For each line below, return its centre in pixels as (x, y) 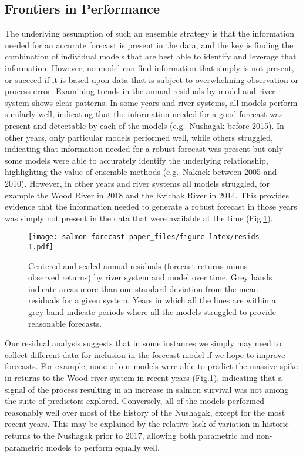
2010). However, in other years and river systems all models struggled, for (137, 183)
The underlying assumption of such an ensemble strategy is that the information (149, 33)
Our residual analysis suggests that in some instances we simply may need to (143, 343)
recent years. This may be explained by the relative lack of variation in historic (147, 424)
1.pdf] (41, 246)
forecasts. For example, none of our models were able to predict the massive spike (151, 366)
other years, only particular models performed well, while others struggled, (139, 137)
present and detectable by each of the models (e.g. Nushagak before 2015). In (144, 125)
